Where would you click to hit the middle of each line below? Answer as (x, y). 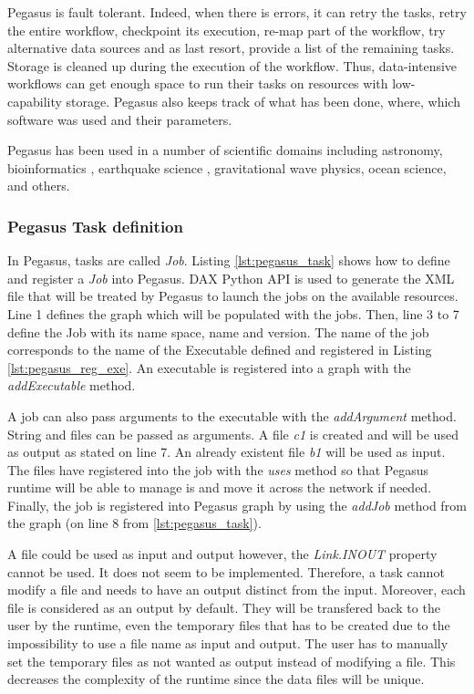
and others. (39, 186)
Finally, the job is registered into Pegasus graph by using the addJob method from (237, 505)
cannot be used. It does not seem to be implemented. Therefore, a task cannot (226, 571)
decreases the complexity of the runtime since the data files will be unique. (216, 679)
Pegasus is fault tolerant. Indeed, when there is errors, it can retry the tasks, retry (237, 12)
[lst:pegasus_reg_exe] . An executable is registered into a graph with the (209, 367)
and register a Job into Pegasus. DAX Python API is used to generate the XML (231, 278)
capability (35, 101)
